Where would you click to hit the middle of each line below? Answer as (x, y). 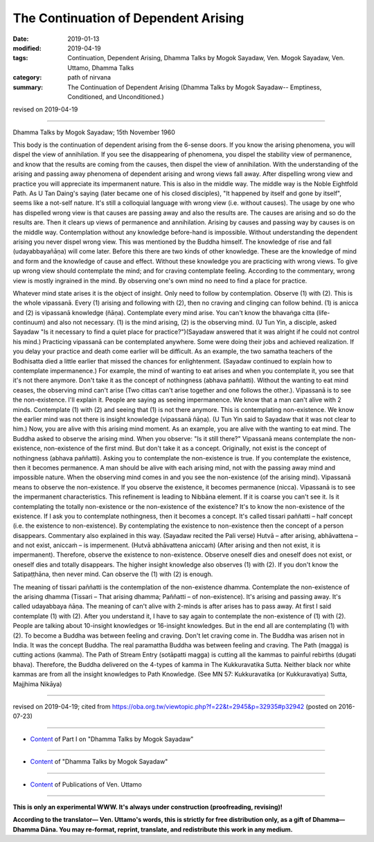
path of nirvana (89, 78)
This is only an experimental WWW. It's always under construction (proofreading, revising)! (148, 807)
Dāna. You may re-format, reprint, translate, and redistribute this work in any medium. (167, 829)
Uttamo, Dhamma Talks (101, 68)
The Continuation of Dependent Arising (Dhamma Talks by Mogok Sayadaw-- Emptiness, (195, 87)
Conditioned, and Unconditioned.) (116, 96)
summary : (28, 87)
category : (27, 78)
